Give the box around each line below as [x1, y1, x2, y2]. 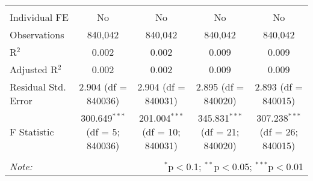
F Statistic [10, 125, 54, 138]
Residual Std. [10, 80, 66, 93]
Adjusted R [10, 62, 58, 76]
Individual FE [10, 10, 69, 24]
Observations [10, 28, 64, 41]
